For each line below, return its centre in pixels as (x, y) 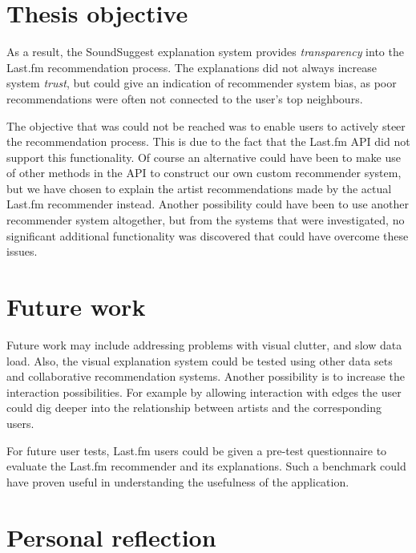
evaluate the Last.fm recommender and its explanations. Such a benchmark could (206, 466)
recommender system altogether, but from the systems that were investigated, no (206, 220)
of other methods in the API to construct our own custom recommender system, (204, 173)
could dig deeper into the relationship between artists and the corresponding (194, 408)
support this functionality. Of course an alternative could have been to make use (204, 157)
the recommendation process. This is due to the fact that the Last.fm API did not (208, 141)
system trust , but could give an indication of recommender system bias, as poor (202, 83)
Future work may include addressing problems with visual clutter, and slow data (204, 344)
